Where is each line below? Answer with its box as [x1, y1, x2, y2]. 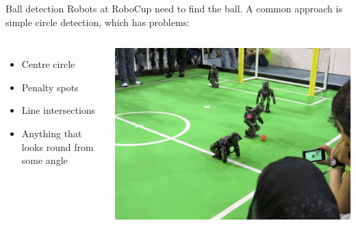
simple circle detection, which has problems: [5, 14, 190, 29]
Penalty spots [21, 80, 79, 94]
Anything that [21, 126, 82, 140]
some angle [21, 153, 68, 167]
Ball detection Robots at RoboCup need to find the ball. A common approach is [5, 1, 342, 15]
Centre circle [21, 57, 75, 71]
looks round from [21, 139, 94, 154]
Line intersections [21, 103, 96, 117]
